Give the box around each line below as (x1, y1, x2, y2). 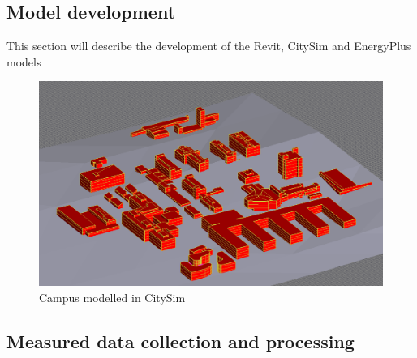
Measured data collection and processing (6, 328, 355, 353)
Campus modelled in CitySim (39, 288, 186, 305)
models (6, 53, 41, 70)
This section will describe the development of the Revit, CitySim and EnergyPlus (6, 37, 411, 54)
